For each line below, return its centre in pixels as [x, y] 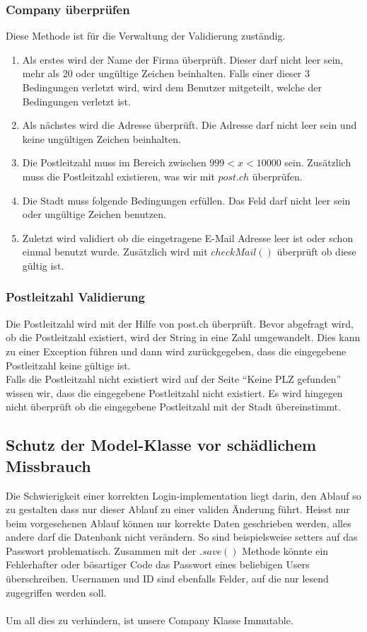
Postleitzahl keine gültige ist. [68, 365]
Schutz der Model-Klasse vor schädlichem [161, 445]
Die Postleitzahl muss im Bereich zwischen [114, 162]
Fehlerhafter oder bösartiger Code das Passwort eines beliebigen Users [158, 564]
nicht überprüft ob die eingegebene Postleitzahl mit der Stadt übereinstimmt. [174, 407]
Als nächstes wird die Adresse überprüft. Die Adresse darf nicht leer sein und [190, 125]
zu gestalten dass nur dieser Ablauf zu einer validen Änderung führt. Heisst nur [178, 509]
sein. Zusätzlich [318, 162]
